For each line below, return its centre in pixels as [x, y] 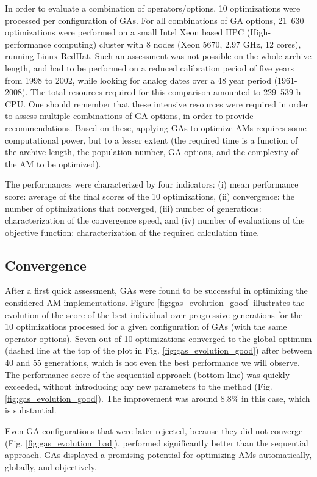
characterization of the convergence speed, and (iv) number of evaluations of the [155, 220]
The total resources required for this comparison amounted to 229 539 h [166, 92]
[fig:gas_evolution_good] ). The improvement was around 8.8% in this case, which [158, 398]
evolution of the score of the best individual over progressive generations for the [154, 314]
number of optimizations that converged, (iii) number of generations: [133, 208]
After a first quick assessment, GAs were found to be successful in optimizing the [156, 290]
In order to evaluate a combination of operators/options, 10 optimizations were [153, 8]
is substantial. [31, 410]
